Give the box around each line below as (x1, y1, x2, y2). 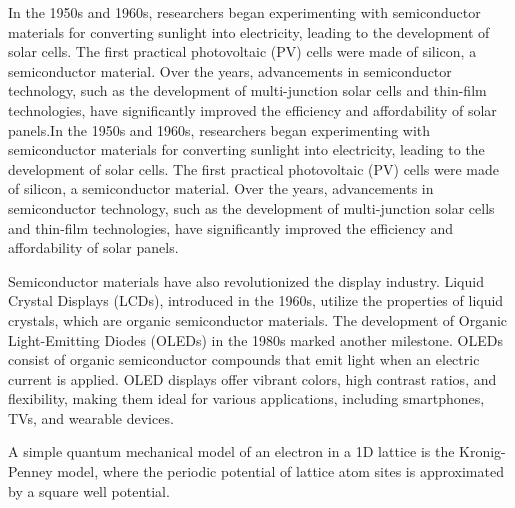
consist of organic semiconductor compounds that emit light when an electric (8, 349, 480, 370)
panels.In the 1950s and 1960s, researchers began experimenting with (8, 119, 431, 140)
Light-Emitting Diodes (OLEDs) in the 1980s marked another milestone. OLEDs (8, 329, 503, 350)
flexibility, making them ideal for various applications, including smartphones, (8, 388, 485, 409)
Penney (8, 461, 53, 482)
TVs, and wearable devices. (8, 407, 174, 428)
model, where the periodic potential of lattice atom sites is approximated (57, 461, 504, 482)
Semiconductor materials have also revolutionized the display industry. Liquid (8, 270, 484, 291)
